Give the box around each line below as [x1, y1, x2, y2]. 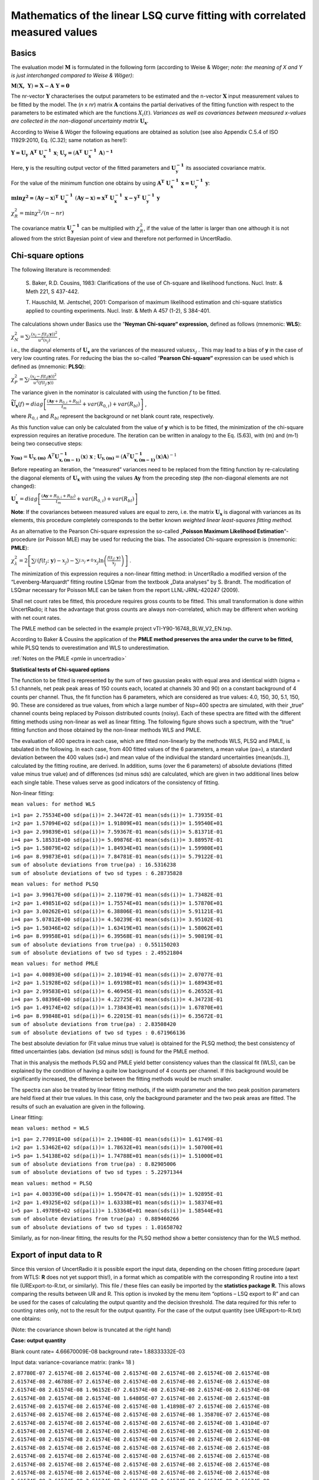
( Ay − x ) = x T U [74, 193, 115, 201]
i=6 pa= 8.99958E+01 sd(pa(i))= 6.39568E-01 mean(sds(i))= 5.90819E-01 [11, 933, 223, 940]
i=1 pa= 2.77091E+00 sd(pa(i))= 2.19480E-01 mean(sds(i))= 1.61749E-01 [11, 1135, 223, 1143]
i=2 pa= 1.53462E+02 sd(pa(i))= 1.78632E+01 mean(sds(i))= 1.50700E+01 [11, 1144, 223, 1151]
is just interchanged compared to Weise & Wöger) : [11, 72, 134, 79]
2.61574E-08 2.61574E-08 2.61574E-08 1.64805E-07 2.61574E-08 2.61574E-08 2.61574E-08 [11, 1395, 270, 1401]
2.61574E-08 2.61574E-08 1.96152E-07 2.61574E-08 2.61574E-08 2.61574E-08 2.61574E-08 [11, 1386, 270, 1394]
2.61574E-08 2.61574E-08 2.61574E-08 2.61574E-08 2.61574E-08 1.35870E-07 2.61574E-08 [11, 1411, 270, 1418]
